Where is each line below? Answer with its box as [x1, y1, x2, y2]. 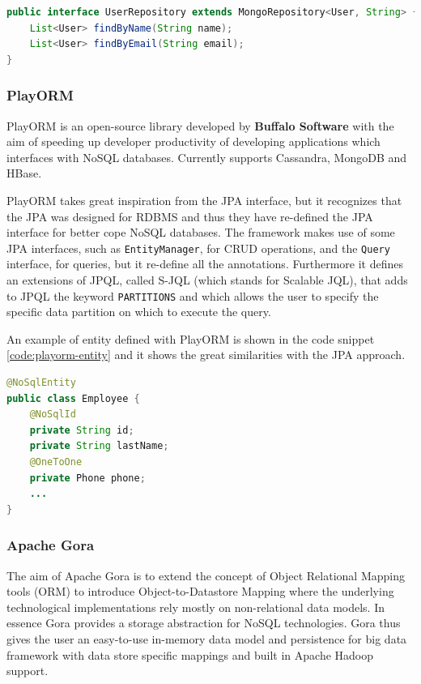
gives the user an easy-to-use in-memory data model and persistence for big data [6, 630, 407, 647]
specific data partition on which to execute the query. [6, 303, 271, 320]
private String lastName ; [29, 440, 169, 452]
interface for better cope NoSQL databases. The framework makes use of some [6, 224, 395, 241]
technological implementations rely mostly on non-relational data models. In [6, 598, 385, 615]
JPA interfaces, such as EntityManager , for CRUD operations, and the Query [6, 239, 390, 256]
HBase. [6, 165, 42, 182]
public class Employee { [6, 392, 140, 404]
